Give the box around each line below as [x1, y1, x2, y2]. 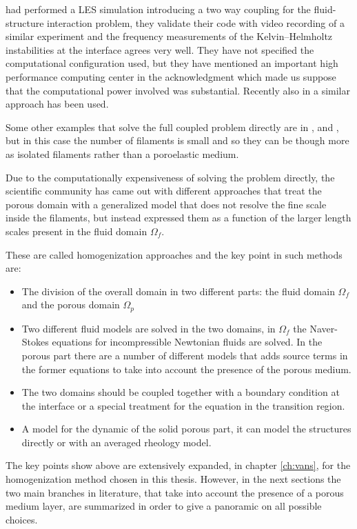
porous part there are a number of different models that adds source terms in [21, 348, 348, 362]
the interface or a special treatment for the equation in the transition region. [21, 398, 345, 412]
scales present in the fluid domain [6, 223, 147, 238]
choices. [6, 512, 38, 526]
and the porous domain [21, 297, 120, 312]
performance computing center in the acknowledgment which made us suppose [6, 69, 336, 83]
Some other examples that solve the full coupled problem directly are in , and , [6, 119, 339, 134]
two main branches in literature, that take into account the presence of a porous [6, 485, 344, 499]
